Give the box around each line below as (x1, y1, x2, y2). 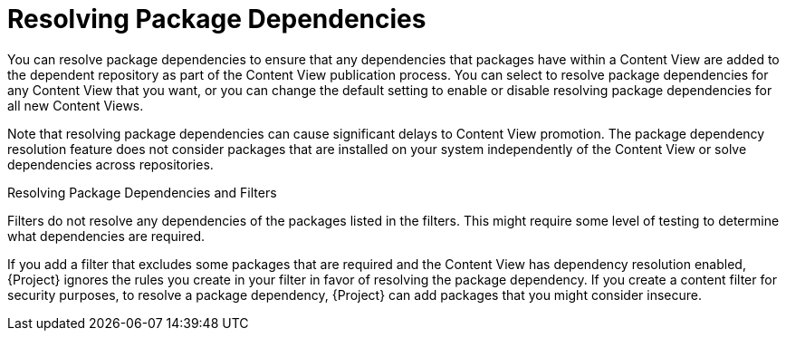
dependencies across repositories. (7, 156, 214, 172)
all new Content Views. (7, 97, 144, 113)
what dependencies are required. (7, 227, 205, 244)
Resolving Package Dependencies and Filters (7, 184, 277, 200)
